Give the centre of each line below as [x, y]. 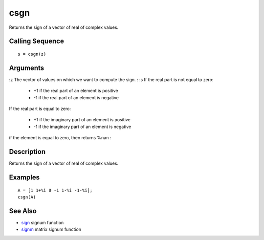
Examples [24, 177]
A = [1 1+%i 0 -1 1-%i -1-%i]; [55, 190]
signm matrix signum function [51, 229]
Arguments [27, 68]
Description [27, 152]
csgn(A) [27, 197]
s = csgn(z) [32, 54]
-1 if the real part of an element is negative [76, 97]
